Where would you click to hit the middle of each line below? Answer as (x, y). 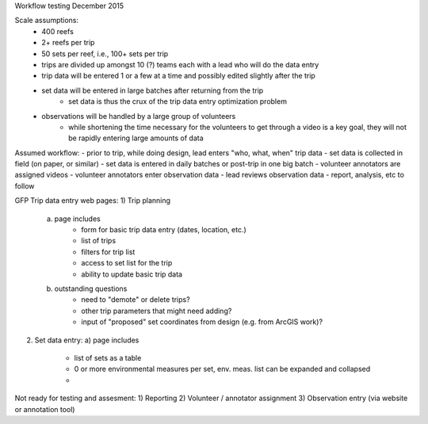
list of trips (99, 241)
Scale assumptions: (47, 21)
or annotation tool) (45, 409)
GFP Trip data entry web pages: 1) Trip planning (92, 201)
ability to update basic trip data (132, 274)
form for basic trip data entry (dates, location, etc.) (164, 230)
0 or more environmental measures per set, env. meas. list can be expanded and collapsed (222, 369)
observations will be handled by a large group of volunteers (139, 116)
